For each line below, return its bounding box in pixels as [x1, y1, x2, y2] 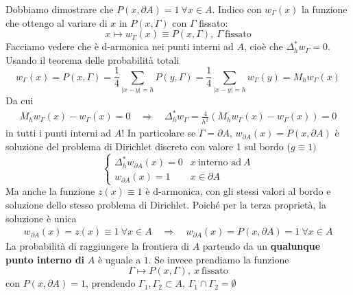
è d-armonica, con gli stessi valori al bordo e [145, 184, 331, 198]
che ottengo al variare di [5, 15, 108, 29]
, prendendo [85, 276, 136, 290]
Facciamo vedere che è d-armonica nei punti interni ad [5, 39, 234, 54]
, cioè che [243, 39, 283, 54]
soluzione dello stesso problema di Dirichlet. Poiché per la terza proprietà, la [5, 198, 326, 212]
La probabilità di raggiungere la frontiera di [5, 239, 190, 253]
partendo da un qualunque [202, 239, 321, 253]
